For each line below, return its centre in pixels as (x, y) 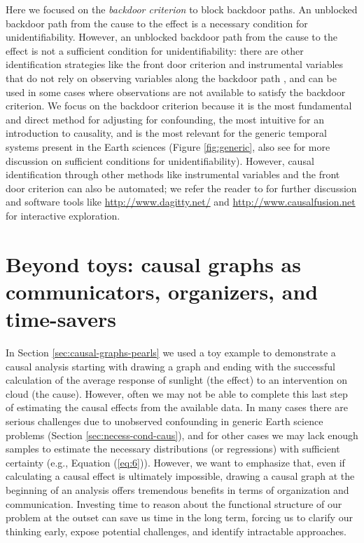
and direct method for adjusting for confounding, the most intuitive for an (165, 119)
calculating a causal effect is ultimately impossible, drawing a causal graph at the (180, 476)
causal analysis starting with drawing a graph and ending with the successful (170, 366)
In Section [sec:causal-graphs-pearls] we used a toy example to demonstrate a (171, 352)
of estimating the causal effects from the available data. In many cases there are (177, 407)
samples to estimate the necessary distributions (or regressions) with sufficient (173, 449)
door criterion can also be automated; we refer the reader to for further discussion (181, 188)
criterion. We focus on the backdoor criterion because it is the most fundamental (179, 106)
